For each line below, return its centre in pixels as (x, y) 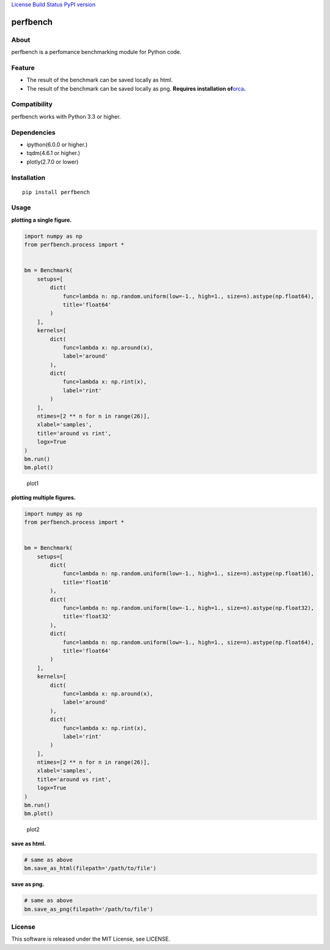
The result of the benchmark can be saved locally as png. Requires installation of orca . (136, 88)
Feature (23, 67)
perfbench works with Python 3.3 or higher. (66, 116)
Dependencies (34, 132)
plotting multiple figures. (43, 497)
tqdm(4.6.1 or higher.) (53, 153)
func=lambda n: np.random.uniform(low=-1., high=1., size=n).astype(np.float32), (189, 608)
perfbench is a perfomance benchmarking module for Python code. (96, 52)
